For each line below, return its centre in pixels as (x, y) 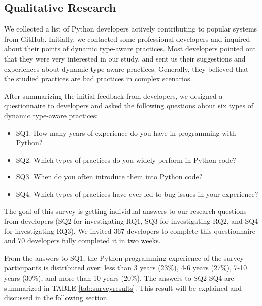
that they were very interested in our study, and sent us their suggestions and (125, 58)
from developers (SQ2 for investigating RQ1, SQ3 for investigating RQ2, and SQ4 (131, 221)
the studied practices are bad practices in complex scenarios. (98, 79)
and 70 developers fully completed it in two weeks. (83, 241)
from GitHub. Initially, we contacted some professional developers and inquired (127, 38)
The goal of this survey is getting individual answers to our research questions (125, 211)
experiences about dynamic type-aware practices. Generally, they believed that (126, 68)
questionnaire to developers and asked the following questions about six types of (129, 105)
